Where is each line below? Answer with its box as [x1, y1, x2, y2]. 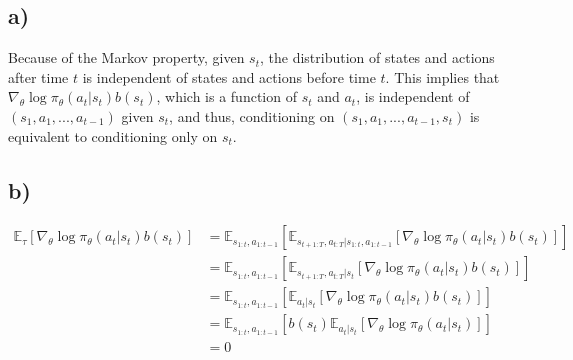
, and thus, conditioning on [169, 105, 335, 126]
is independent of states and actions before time [82, 66, 376, 87]
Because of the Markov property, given [8, 47, 245, 68]
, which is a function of [156, 86, 297, 107]
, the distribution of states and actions [260, 47, 495, 68]
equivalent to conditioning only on [8, 125, 218, 146]
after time [8, 66, 69, 87]
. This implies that [385, 66, 500, 87]
